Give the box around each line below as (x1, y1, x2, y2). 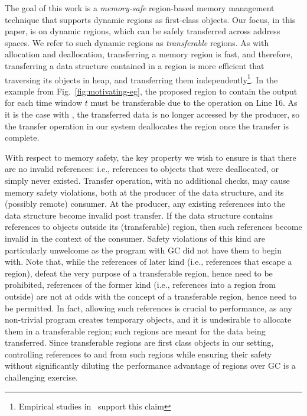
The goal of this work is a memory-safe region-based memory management (5, 2, 275, 14)
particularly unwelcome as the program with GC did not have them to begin (5, 243, 282, 256)
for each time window (5, 96, 83, 109)
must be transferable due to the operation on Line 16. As (90, 96, 298, 109)
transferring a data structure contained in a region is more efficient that (5, 59, 264, 71)
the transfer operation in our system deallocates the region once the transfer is (5, 119, 289, 132)
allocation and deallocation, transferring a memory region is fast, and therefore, (5, 48, 293, 60)
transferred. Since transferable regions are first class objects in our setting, (5, 336, 274, 349)
